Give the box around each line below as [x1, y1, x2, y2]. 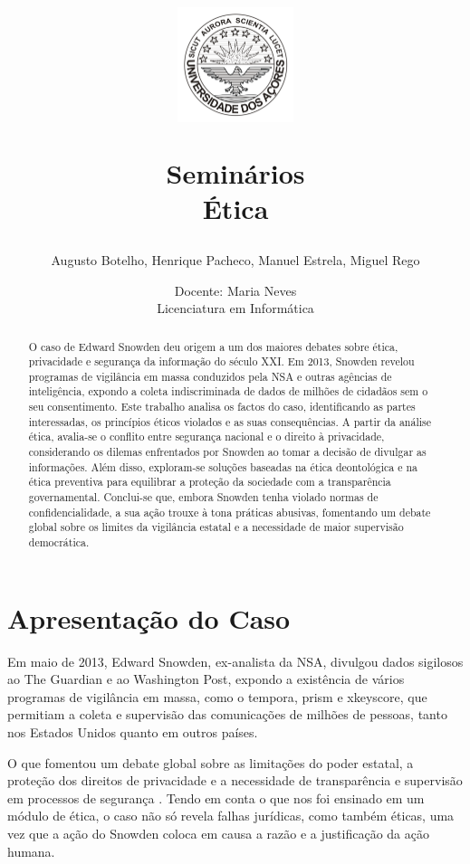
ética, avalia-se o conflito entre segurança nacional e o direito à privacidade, [28, 429, 385, 444]
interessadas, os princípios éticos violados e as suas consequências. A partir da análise [28, 413, 431, 429]
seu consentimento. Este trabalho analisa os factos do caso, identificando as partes [28, 399, 416, 414]
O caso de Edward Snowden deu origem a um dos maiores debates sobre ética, [28, 338, 398, 354]
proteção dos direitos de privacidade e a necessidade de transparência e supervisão [7, 771, 463, 790]
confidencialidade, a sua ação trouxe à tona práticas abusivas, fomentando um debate [28, 504, 431, 519]
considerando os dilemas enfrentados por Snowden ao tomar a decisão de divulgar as [28, 444, 427, 460]
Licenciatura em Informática [157, 299, 314, 318]
